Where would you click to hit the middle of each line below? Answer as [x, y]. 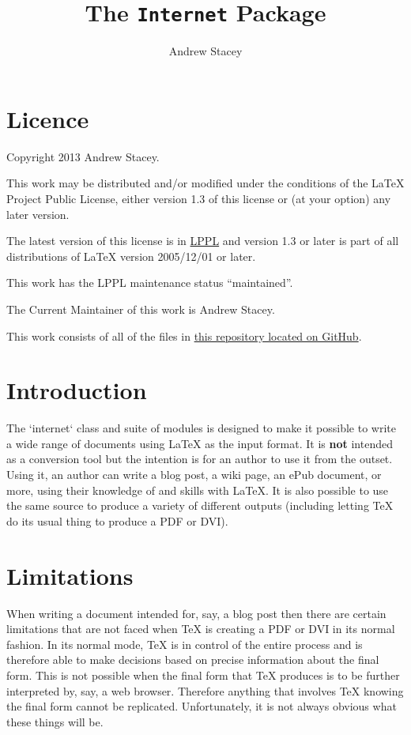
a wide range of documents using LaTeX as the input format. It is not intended [200, 443]
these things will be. [55, 721]
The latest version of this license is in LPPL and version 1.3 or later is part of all [203, 241]
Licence [48, 118]
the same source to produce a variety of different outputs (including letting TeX [200, 505]
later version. [38, 214]
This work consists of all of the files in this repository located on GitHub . [184, 335]
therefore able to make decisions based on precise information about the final [193, 660]
